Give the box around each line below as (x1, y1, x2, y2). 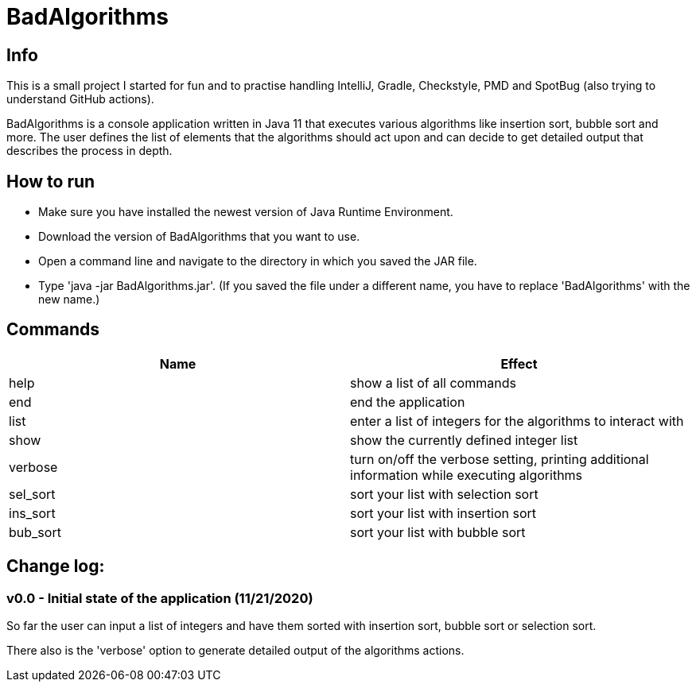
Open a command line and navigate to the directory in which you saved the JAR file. (38, 254, 477, 269)
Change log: (6, 556, 105, 577)
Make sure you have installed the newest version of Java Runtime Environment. (38, 205, 453, 219)
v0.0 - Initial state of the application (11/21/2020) (6, 589, 313, 606)
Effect (500, 355, 538, 372)
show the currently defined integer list (350, 431, 578, 448)
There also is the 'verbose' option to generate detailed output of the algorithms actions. (6, 644, 465, 658)
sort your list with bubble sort (350, 524, 526, 540)
